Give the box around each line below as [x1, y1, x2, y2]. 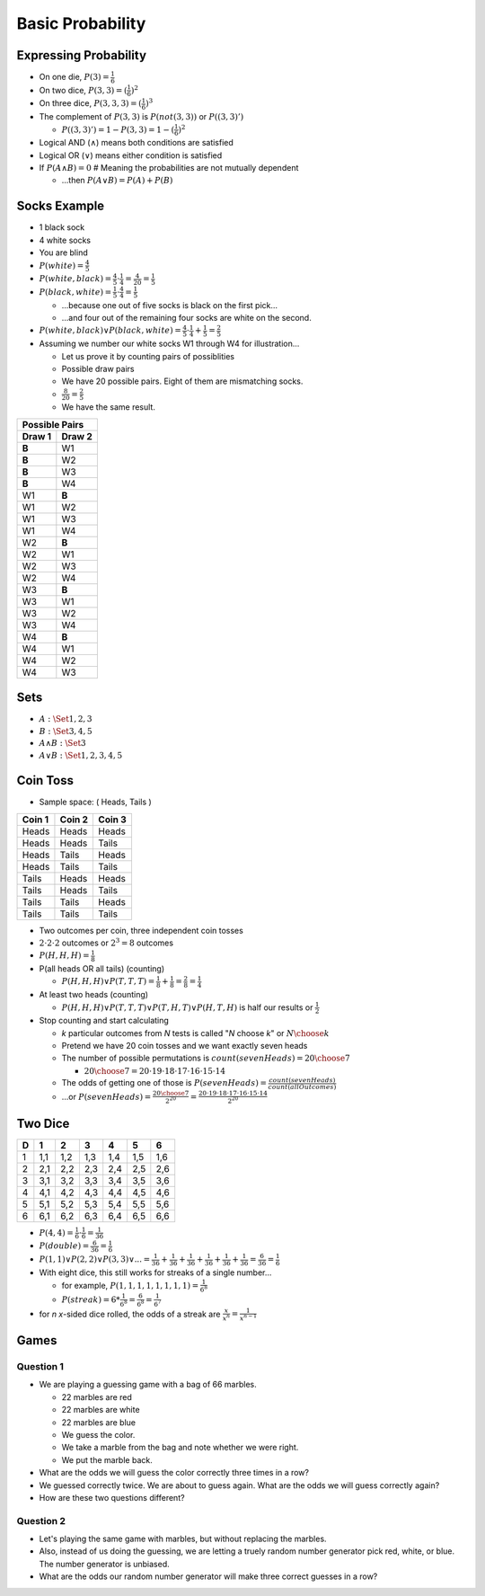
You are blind [39, 247, 89, 258]
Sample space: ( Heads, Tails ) [39, 796, 152, 808]
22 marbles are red [61, 1391, 132, 1402]
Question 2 [16, 1514, 66, 1527]
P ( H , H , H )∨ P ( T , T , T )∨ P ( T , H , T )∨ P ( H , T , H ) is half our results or [61, 1002, 313, 1013]
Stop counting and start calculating [39, 1015, 170, 1026]
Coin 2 [59, 813, 89, 826]
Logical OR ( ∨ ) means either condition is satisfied [39, 149, 223, 161]
